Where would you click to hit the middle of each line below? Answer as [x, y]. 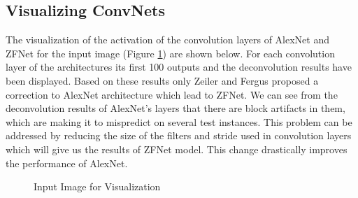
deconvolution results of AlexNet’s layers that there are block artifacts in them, [176, 108]
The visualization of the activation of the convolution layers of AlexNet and [167, 40]
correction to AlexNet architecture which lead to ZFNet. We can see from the [172, 94]
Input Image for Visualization [97, 186]
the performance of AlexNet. [67, 163]
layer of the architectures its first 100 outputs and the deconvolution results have [179, 67]
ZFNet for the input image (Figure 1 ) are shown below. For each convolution [170, 53]
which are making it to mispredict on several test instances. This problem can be [179, 121]
